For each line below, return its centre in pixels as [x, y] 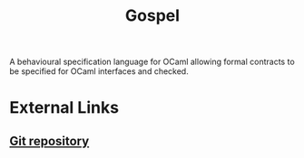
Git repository [49, 141]
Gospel [152, 16]
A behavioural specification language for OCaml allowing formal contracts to [152, 62]
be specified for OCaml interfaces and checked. [99, 71]
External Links [64, 108]
